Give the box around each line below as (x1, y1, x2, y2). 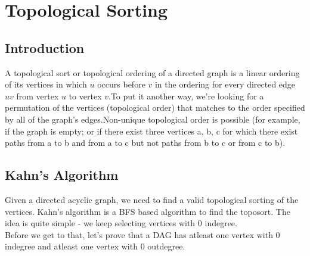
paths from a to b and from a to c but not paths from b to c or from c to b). (5, 136, 286, 149)
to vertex (69, 89, 102, 102)
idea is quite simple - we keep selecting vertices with (5, 217, 196, 229)
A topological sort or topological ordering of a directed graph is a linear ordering (5, 66, 300, 79)
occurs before (97, 78, 145, 90)
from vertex (16, 89, 59, 102)
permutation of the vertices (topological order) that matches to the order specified (5, 101, 305, 114)
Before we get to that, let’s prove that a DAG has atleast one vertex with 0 (5, 228, 280, 241)
